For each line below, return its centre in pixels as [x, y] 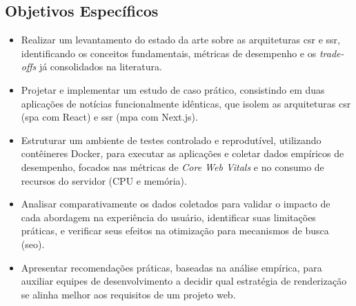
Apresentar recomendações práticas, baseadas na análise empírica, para [171, 267]
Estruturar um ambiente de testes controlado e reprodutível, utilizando [171, 140]
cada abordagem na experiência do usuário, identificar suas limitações [168, 217]
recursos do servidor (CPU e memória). [104, 180]
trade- [332, 53]
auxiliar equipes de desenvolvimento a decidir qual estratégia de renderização [184, 281]
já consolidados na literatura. [100, 67]
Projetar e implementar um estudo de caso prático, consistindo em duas [173, 89]
